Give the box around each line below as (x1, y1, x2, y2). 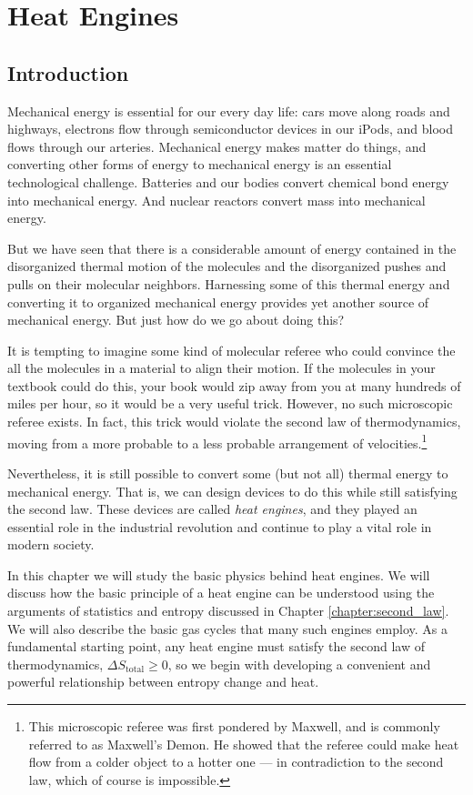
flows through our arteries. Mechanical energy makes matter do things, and (7, 136, 427, 156)
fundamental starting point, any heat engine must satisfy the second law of (7, 637, 425, 656)
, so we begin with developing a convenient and (167, 654, 431, 673)
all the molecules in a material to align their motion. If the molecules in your (7, 358, 436, 377)
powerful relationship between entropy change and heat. (7, 672, 319, 691)
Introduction (7, 58, 129, 86)
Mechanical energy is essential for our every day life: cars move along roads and (7, 101, 450, 120)
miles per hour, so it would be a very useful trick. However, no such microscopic (7, 394, 453, 413)
